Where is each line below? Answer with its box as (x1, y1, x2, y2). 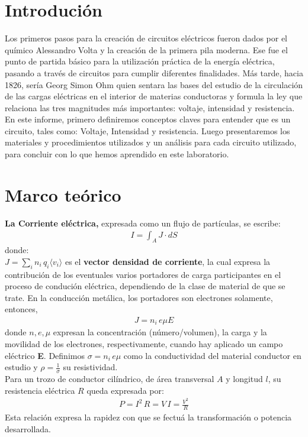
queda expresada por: (86, 384, 164, 396)
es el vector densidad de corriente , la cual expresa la (65, 255, 271, 267)
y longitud (226, 373, 263, 385)
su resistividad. (63, 361, 118, 373)
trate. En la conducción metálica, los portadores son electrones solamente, (5, 291, 273, 303)
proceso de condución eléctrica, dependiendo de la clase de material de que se (5, 280, 285, 292)
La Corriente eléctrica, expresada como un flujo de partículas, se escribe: (5, 216, 281, 229)
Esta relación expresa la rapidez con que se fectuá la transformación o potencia (5, 411, 292, 423)
